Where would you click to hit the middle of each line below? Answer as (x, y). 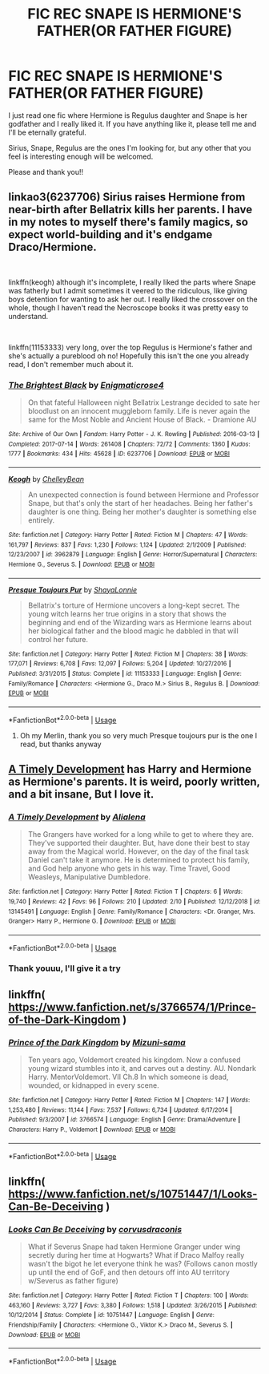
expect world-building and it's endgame (110, 234)
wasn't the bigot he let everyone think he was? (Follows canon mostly (143, 1264)
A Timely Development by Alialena (77, 817)
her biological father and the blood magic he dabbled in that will (133, 631)
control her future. (58, 639)
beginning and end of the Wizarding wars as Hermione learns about (140, 622)
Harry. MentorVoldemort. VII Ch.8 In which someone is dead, (128, 1077)
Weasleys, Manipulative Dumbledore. (89, 877)
